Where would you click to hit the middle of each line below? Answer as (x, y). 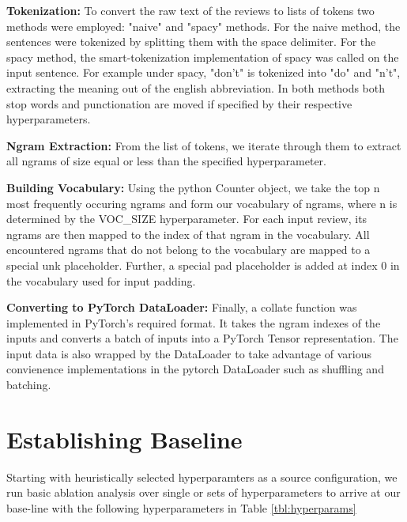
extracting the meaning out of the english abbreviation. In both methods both (196, 87)
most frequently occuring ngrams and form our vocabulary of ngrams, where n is (202, 203)
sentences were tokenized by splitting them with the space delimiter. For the (191, 42)
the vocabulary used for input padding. (101, 280)
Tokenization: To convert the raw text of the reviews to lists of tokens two (190, 10)
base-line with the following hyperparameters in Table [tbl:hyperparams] (181, 507)
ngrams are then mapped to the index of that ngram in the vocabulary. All (188, 234)
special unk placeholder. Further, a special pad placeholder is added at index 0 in (203, 265)
